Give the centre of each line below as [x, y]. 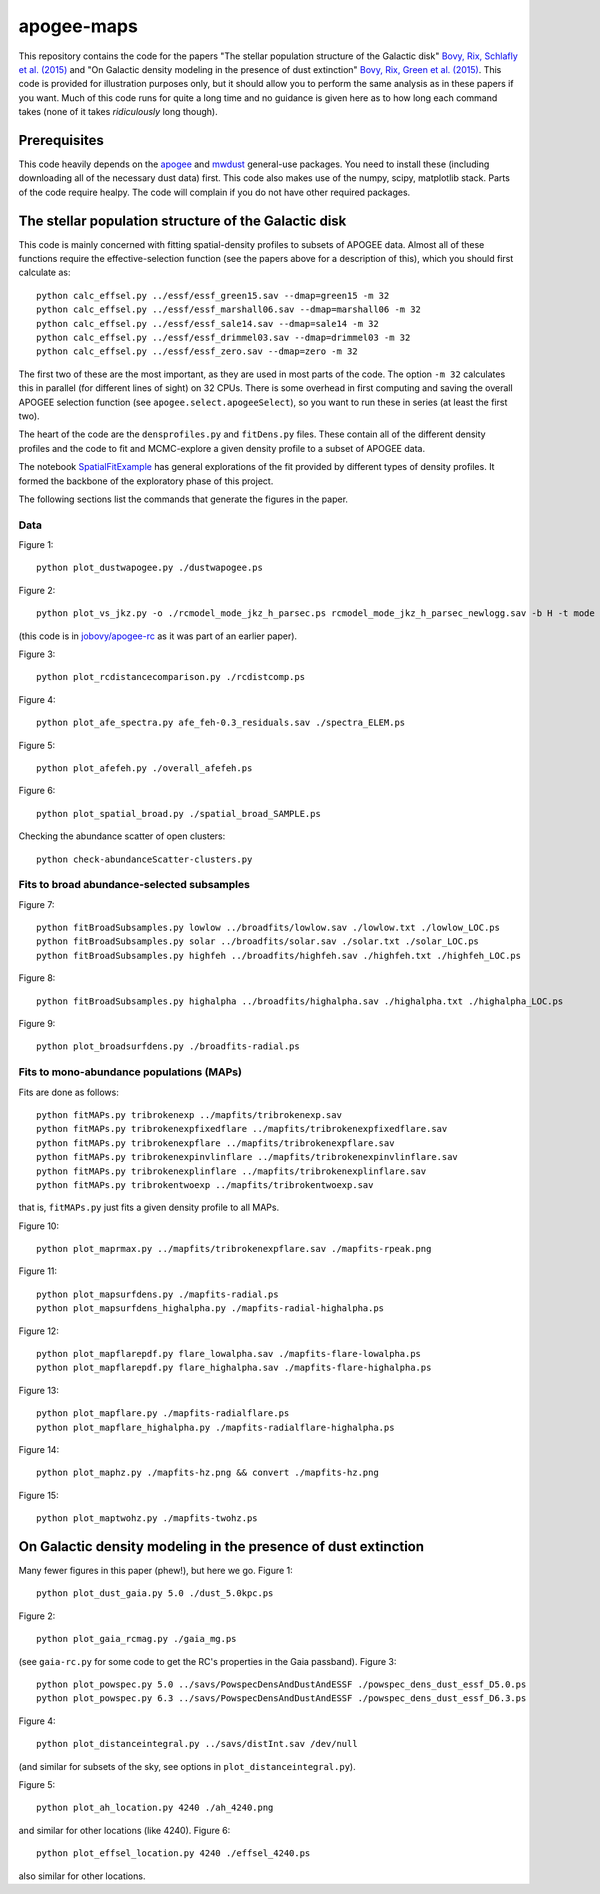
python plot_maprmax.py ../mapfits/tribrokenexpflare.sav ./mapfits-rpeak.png [234, 1249]
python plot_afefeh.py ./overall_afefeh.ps [144, 768]
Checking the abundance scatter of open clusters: [122, 836]
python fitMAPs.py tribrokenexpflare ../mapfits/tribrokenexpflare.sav [215, 1143]
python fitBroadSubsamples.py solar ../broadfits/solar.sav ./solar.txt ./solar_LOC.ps [258, 941]
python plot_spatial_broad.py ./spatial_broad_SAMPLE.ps [179, 813]
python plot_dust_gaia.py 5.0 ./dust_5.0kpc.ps [155, 1593]
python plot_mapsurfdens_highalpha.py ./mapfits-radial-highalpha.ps [210, 1308]
